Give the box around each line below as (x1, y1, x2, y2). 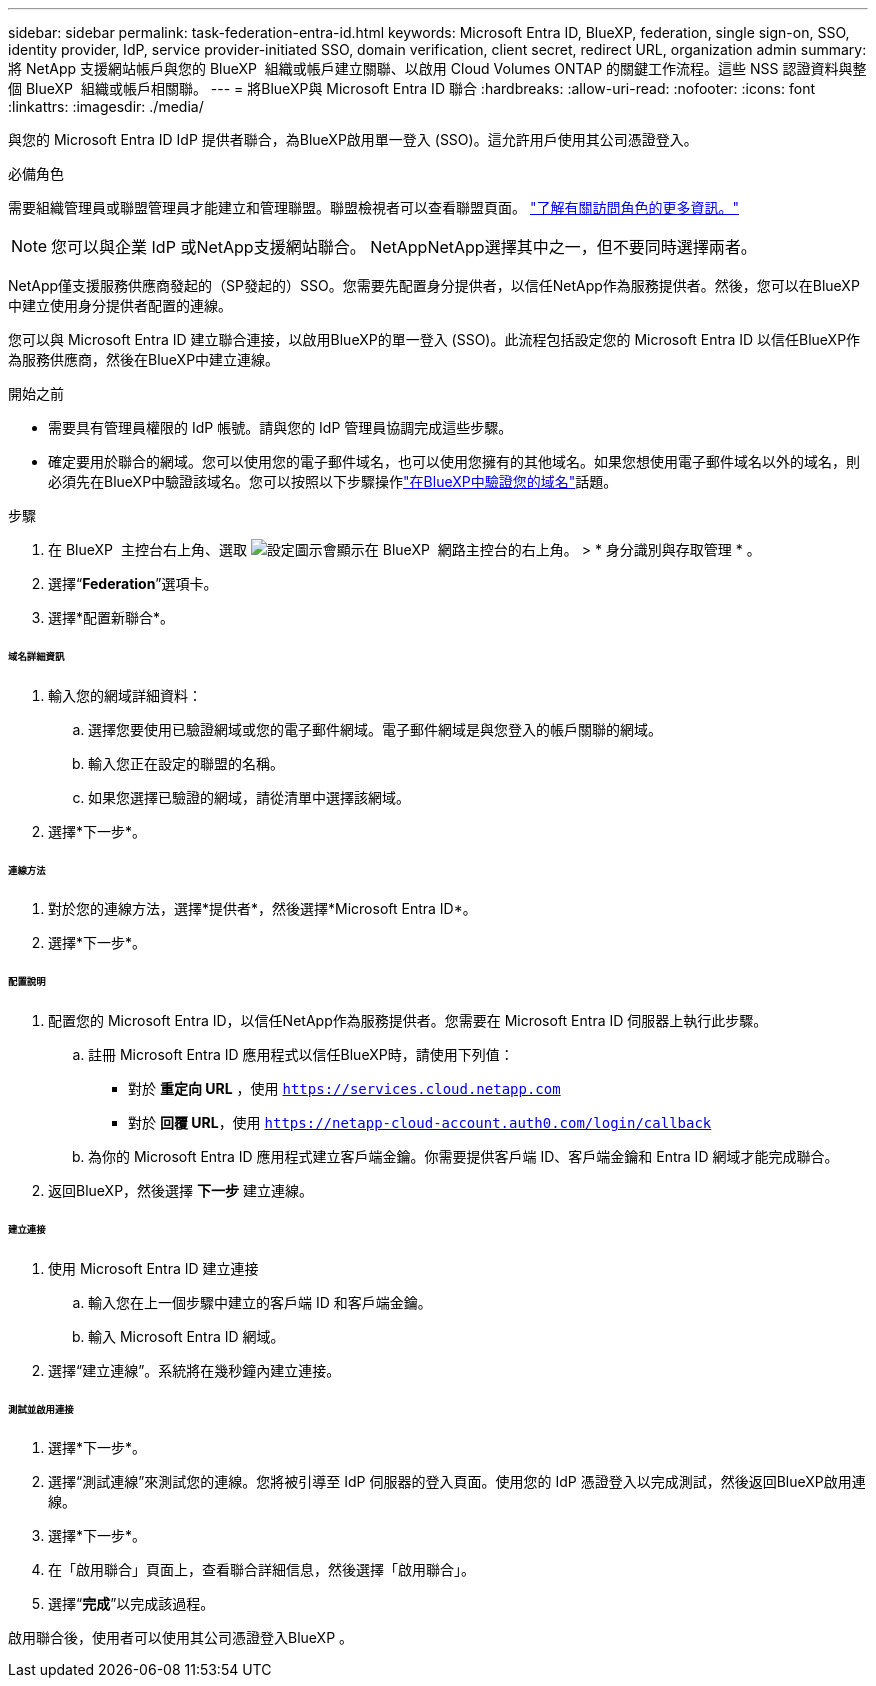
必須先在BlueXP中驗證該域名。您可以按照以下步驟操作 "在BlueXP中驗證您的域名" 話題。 (48, 473, 618, 490)
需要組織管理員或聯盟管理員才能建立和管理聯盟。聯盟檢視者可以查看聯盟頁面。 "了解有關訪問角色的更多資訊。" (8, 199, 739, 216)
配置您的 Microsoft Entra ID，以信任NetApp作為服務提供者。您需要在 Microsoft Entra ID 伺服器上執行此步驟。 (48, 1012, 768, 1030)
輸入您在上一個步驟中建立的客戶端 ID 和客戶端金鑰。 (88, 1293, 432, 1311)
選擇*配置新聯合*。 (48, 609, 175, 626)
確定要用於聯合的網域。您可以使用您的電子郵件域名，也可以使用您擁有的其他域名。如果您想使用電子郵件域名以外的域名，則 (48, 453, 860, 470)
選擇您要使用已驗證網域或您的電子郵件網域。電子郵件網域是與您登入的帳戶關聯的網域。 (88, 720, 662, 738)
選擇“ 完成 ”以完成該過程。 (48, 1595, 215, 1613)
